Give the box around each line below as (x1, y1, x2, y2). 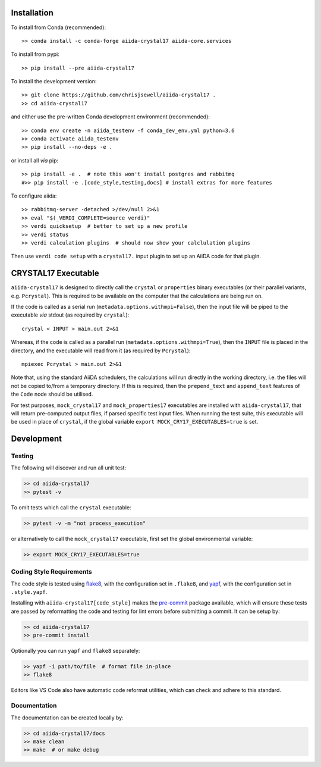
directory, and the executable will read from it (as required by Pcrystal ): (11, 347, 191, 354)
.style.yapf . (11, 588, 48, 595)
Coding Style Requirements (11, 568, 92, 576)
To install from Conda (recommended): (11, 24, 106, 31)
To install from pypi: (11, 51, 59, 58)
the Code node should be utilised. (11, 390, 93, 398)
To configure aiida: (11, 192, 57, 199)
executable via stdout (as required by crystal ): (11, 311, 130, 318)
